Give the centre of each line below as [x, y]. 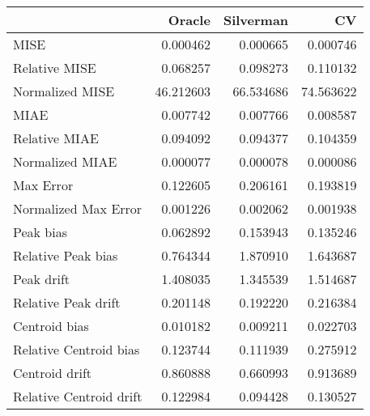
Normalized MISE [64, 91]
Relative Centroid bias [77, 349]
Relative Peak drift [67, 302]
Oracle [189, 20]
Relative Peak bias [66, 255]
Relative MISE [55, 68]
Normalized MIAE [65, 161]
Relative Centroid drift [78, 396]
